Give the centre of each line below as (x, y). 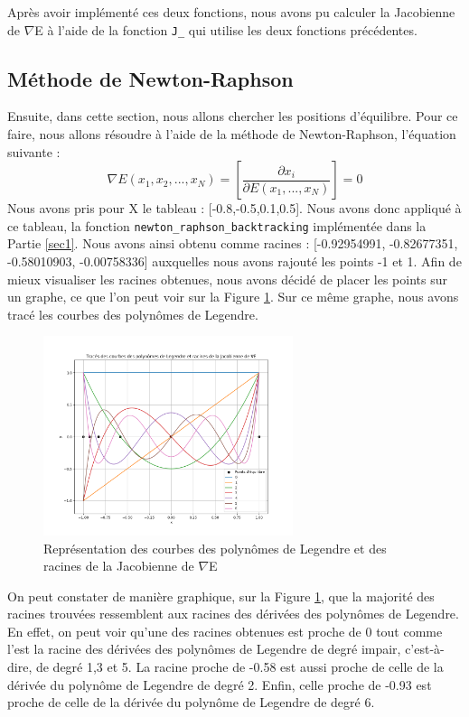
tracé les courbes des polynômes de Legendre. (133, 314)
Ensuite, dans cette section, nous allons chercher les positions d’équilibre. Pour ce (233, 116)
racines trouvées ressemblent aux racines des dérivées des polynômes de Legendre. (233, 614)
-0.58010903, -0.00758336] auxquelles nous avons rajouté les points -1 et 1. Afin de (234, 261)
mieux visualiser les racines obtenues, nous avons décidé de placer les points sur (227, 279)
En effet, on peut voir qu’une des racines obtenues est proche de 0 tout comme (225, 631)
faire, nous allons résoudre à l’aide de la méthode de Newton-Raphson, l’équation (232, 134)
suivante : (34, 151)
